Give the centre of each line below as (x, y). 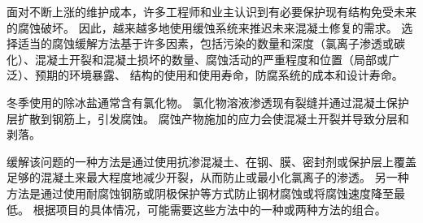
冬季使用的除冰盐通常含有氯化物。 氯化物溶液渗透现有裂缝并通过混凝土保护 (208, 102)
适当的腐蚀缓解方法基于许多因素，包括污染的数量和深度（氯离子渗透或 (205, 43)
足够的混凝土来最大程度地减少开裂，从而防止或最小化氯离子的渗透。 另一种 (208, 177)
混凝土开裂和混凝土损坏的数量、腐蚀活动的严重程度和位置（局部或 (211, 59)
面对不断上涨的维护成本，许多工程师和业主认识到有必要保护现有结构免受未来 (211, 11)
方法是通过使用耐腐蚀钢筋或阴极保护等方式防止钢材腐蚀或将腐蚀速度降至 (200, 193)
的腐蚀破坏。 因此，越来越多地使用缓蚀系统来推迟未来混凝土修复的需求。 (202, 27)
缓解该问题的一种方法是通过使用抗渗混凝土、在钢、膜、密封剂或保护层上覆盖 (211, 161)
